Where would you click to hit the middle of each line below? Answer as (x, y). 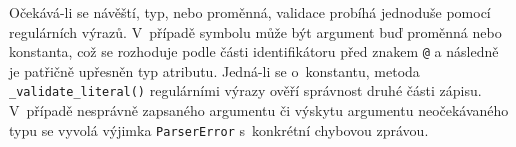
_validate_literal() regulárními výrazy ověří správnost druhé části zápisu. (245, 90)
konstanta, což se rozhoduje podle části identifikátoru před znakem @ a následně (254, 51)
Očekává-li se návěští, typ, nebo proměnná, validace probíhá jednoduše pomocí (250, 12)
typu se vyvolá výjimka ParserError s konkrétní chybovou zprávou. (219, 129)
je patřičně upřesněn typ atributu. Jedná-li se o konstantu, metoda (214, 70)
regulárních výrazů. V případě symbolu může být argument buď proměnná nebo (255, 31)
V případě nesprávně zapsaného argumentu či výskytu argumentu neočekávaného (259, 110)
